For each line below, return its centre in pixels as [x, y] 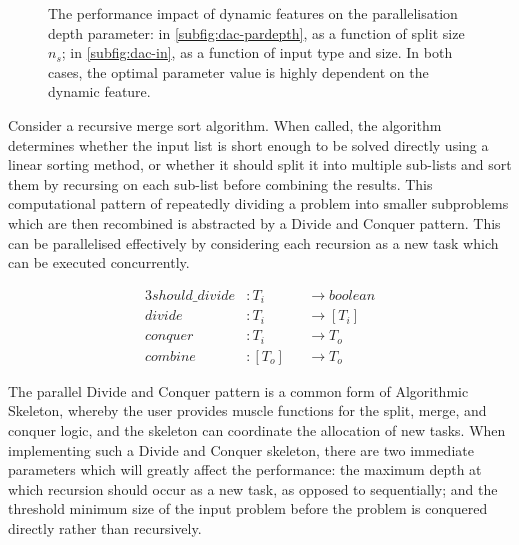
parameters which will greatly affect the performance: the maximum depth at [245, 469]
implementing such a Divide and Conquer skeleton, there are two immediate [241, 449]
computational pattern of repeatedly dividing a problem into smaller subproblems [258, 203]
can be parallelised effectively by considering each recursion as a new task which [253, 242]
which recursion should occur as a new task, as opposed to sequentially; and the [253, 488]
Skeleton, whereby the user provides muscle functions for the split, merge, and [247, 410]
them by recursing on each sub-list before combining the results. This [220, 183]
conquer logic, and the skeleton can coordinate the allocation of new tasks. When [257, 429]
